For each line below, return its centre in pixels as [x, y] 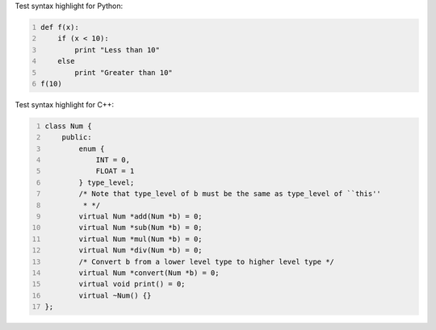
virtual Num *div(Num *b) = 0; [140, 251]
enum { [92, 148]
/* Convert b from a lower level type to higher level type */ [207, 261]
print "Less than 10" [117, 50]
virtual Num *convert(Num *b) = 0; [149, 273]
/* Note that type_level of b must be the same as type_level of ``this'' [230, 194]
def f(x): [60, 27]
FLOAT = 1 [115, 171]
